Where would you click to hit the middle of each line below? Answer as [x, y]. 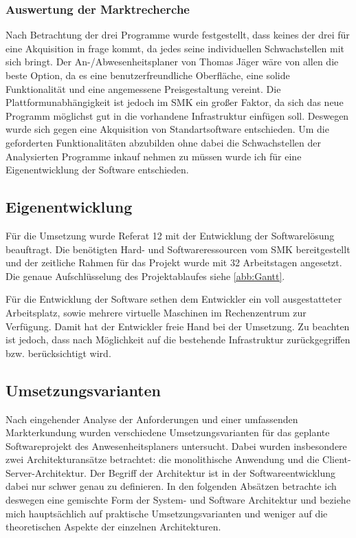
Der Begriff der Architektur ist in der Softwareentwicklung [213, 472]
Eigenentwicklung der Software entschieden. [97, 170]
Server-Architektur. [46, 472]
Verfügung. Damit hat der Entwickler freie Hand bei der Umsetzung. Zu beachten [178, 326]
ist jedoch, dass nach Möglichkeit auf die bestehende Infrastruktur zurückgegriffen [178, 340]
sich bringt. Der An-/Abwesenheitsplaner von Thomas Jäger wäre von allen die [172, 62]
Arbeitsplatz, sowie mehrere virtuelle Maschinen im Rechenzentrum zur [156, 312]
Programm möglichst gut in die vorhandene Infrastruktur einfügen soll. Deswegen [177, 115]
